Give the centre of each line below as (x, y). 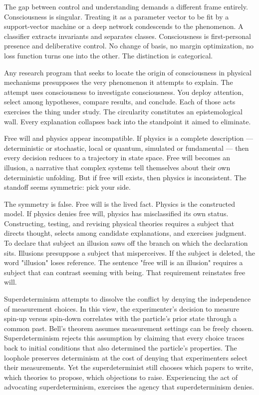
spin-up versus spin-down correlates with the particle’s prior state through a (121, 318)
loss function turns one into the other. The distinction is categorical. (109, 55)
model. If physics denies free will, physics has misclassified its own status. (116, 213)
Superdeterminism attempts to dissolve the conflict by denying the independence (128, 299)
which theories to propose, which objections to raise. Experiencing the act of (121, 377)
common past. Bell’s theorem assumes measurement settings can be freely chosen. (129, 328)
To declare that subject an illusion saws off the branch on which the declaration (126, 243)
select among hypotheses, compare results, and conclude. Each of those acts (120, 102)
